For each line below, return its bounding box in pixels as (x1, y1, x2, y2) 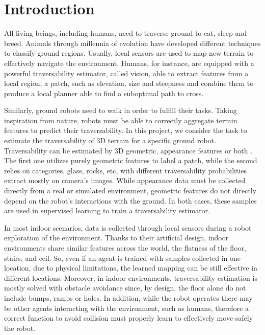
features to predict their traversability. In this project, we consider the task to (4, 125, 247, 136)
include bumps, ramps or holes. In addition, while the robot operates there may (4, 292, 253, 303)
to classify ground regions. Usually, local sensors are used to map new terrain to (4, 48, 254, 58)
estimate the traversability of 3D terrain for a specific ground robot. (4, 135, 217, 146)
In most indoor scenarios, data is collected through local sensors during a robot (4, 222, 252, 233)
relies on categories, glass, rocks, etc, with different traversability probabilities (4, 165, 247, 175)
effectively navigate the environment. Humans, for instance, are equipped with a (4, 57, 254, 68)
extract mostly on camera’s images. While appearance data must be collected (4, 175, 246, 186)
